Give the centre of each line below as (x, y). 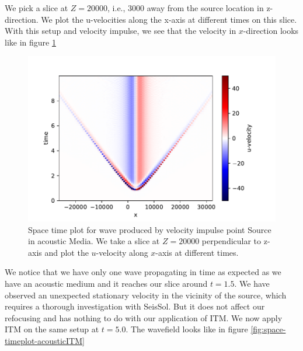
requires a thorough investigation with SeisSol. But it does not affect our (135, 306)
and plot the (67, 252)
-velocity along (122, 252)
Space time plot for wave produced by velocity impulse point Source (150, 229)
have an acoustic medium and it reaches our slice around (106, 283)
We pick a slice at (36, 8)
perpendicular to (231, 241)
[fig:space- (268, 329)
